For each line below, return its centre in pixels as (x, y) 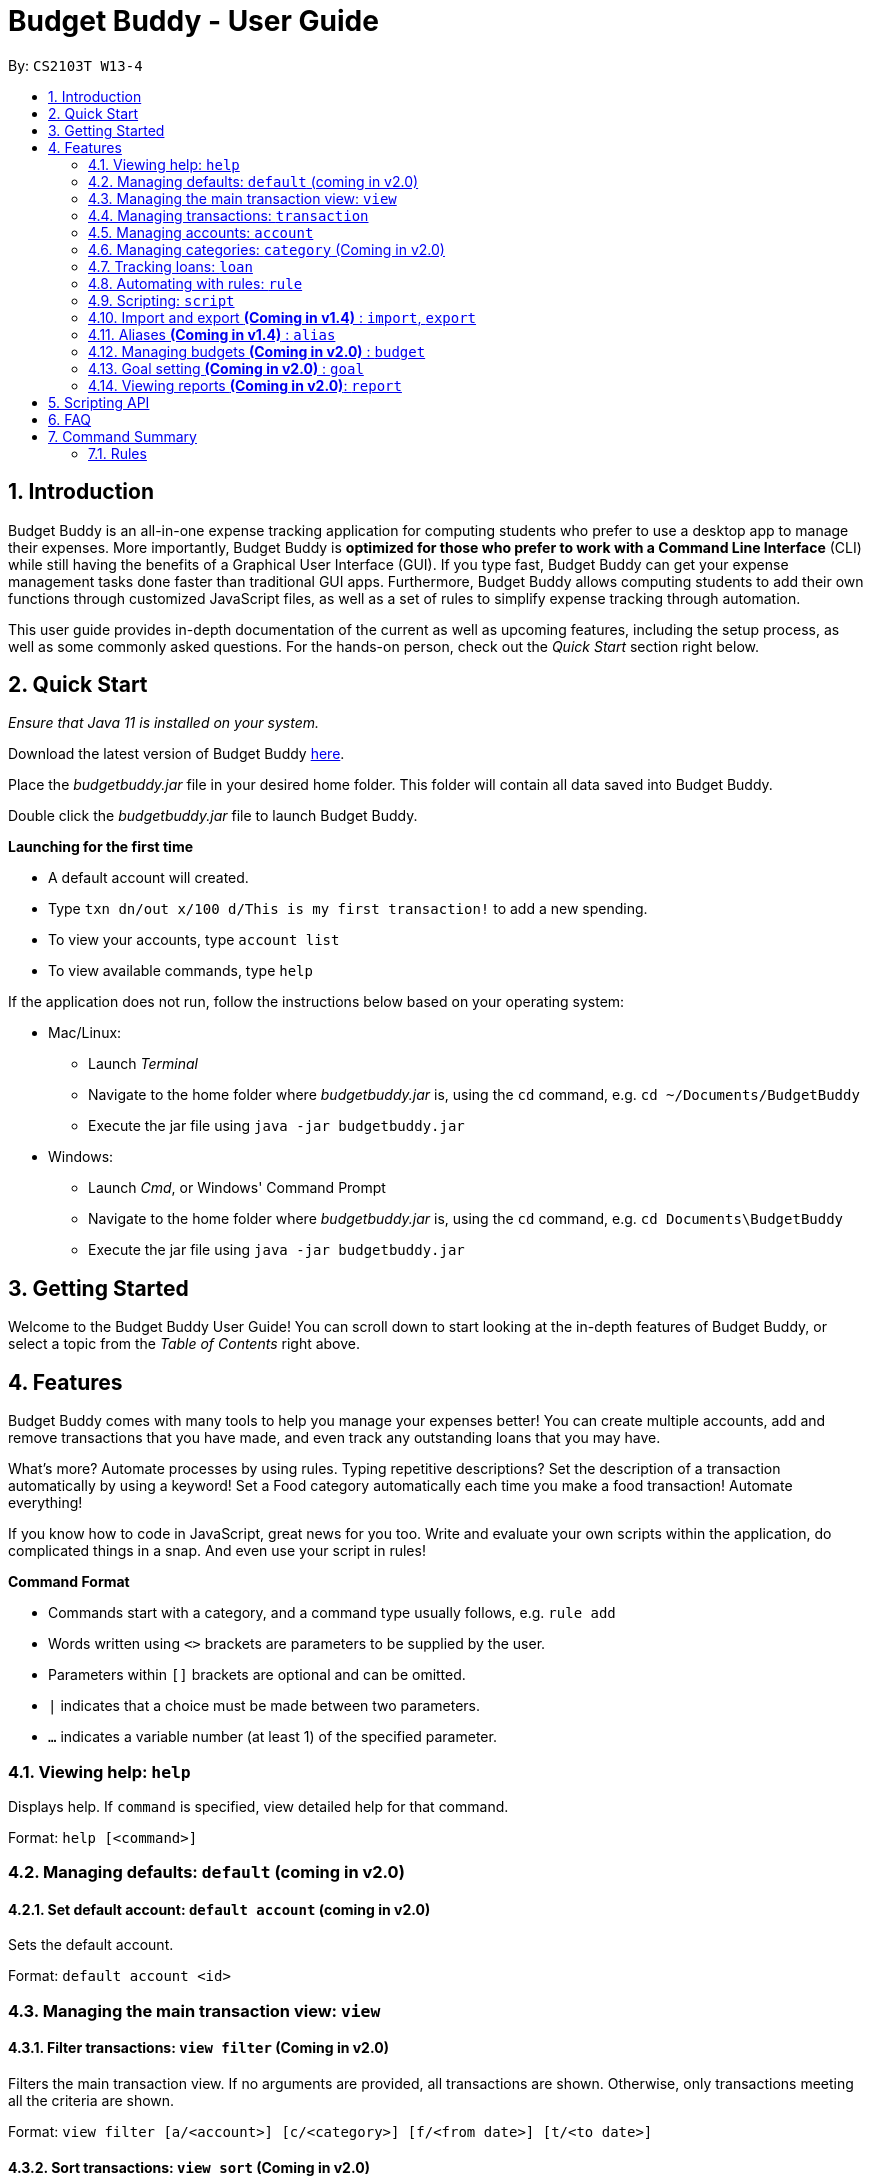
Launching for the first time (101, 847)
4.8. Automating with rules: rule (195, 283)
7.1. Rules (117, 453)
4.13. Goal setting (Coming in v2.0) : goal (226, 368)
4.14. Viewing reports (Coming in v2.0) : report (245, 385)
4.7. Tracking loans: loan (170, 266)
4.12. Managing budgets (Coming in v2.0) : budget (257, 351)
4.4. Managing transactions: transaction (228, 215)
